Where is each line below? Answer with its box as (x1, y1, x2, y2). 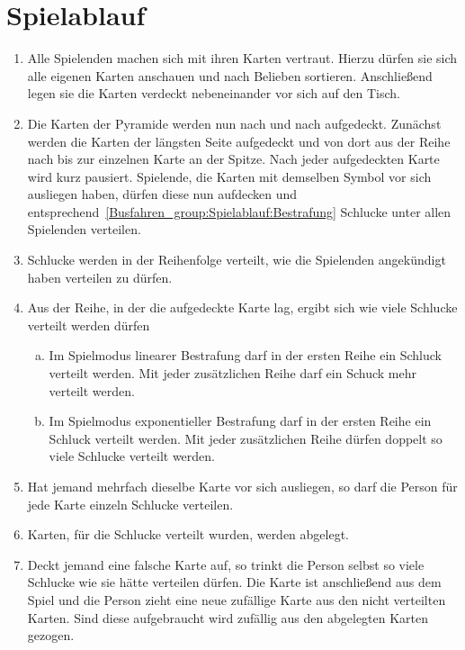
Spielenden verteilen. (27, 220, 141, 239)
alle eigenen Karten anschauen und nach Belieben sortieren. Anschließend (27, 66, 433, 85)
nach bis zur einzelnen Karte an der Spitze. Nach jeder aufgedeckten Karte (27, 149, 440, 168)
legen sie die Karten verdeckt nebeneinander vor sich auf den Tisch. (27, 84, 400, 103)
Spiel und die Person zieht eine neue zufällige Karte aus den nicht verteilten (27, 590, 446, 609)
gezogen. (27, 626, 75, 645)
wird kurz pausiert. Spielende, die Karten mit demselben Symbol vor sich (27, 167, 432, 185)
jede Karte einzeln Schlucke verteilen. (27, 494, 234, 513)
